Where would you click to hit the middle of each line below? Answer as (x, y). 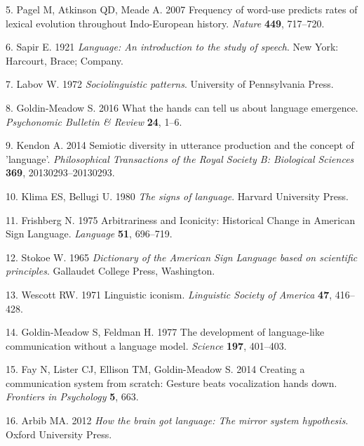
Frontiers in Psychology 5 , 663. (72, 396)
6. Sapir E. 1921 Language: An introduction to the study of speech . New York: (172, 47)
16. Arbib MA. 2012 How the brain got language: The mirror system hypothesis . (177, 420)
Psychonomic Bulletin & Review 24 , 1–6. (94, 121)
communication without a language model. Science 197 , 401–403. (146, 345)
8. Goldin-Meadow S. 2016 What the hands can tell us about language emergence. (182, 107)
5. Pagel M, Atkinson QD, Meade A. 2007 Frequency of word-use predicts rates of (182, 9)
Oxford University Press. (59, 434)
